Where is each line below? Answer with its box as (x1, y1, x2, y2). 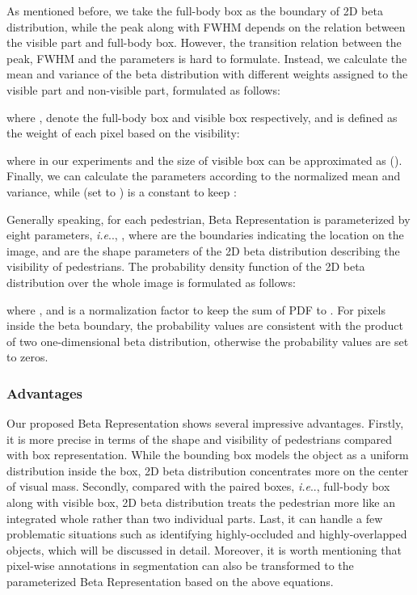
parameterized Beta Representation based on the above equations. (6, 573, 334, 590)
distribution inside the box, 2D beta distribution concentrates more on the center (6, 462, 409, 479)
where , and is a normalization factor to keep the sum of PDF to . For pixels (6, 301, 385, 318)
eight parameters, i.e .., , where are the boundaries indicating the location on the (6, 226, 404, 243)
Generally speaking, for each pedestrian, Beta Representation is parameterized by (6, 210, 411, 227)
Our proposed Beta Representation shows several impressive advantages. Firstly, (6, 415, 404, 432)
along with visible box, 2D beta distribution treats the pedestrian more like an (6, 494, 395, 511)
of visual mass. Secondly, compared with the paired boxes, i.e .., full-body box (6, 478, 390, 495)
